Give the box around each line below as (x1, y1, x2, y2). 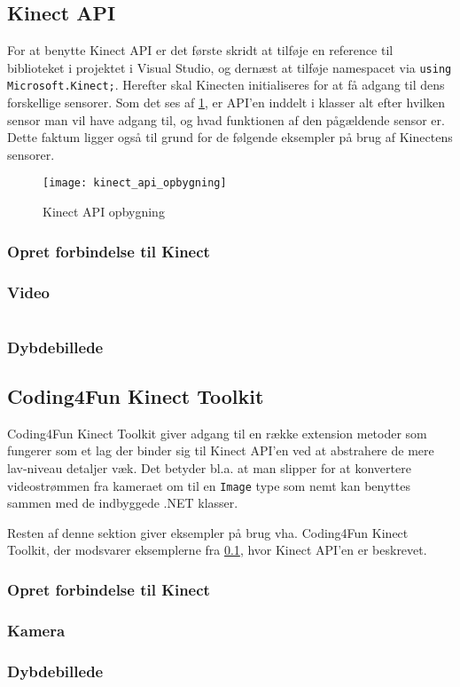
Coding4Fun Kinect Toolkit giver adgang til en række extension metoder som (7, 423, 427, 442)
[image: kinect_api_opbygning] (43, 177, 227, 190)
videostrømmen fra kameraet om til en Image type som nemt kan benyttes (7, 476, 410, 494)
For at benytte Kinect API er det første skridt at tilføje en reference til (7, 41, 394, 59)
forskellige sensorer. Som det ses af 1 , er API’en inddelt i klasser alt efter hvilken (7, 93, 446, 112)
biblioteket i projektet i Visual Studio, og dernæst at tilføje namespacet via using (7, 58, 452, 76)
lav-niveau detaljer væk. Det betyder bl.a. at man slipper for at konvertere (7, 459, 411, 478)
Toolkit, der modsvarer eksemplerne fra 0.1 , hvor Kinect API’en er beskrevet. (7, 541, 427, 559)
